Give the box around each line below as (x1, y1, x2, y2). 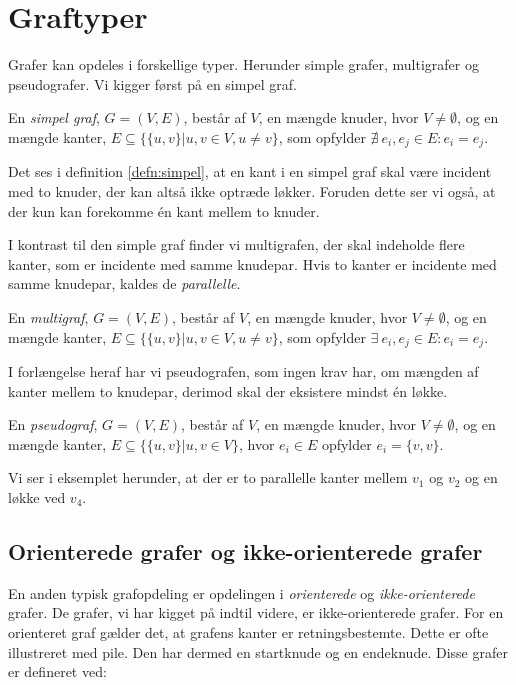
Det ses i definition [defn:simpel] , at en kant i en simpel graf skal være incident (8, 161, 492, 182)
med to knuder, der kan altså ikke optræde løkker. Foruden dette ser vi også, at (8, 180, 496, 201)
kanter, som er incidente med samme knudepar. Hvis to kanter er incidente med (8, 253, 497, 274)
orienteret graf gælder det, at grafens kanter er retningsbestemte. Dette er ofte (8, 621, 489, 642)
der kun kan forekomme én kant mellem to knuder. (8, 200, 320, 221)
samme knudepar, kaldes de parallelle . (8, 273, 241, 294)
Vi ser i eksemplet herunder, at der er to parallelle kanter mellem (8, 467, 408, 488)
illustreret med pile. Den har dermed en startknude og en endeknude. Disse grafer (8, 641, 508, 662)
